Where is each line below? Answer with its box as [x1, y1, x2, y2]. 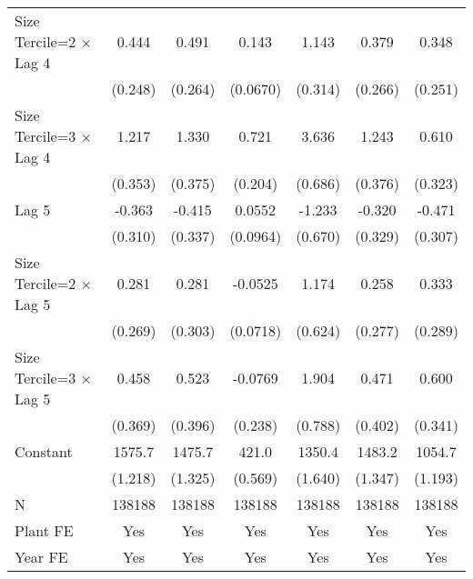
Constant [15, 441, 73, 462]
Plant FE [15, 520, 74, 541]
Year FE [15, 546, 68, 567]
